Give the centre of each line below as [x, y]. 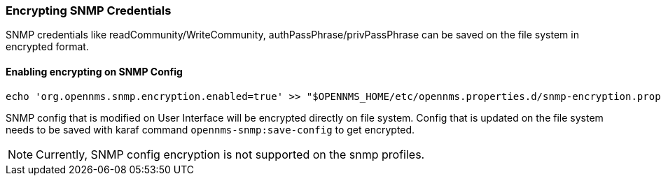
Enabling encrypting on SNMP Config [94, 71]
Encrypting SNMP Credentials [89, 10]
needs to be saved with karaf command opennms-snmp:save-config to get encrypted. [210, 129]
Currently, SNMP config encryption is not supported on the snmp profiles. [230, 154]
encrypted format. [47, 47]
